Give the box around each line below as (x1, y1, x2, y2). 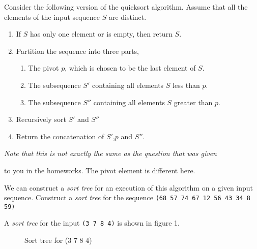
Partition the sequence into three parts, (16, 45, 139, 56)
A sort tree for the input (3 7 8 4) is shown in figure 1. (4, 217, 180, 228)
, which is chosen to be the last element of (65, 63, 196, 73)
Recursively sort (16, 114, 66, 124)
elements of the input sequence (4, 11, 100, 22)
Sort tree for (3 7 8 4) (24, 235, 92, 245)
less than (173, 79, 200, 90)
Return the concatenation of (16, 131, 104, 141)
